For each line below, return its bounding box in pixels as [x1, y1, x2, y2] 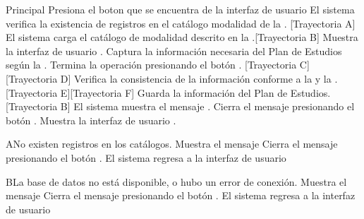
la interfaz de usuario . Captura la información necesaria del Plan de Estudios [6, 43, 342, 58]
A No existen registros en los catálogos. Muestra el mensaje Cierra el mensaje [6, 136, 338, 151]
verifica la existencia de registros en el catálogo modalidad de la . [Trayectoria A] [6, 16, 356, 30]
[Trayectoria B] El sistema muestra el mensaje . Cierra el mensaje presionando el [6, 99, 355, 114]
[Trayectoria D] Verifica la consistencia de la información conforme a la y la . [6, 71, 338, 85]
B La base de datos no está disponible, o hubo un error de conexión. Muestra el [6, 174, 347, 189]
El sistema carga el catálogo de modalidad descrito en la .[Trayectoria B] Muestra [6, 30, 358, 45]
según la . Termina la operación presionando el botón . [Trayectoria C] [6, 57, 310, 72]
